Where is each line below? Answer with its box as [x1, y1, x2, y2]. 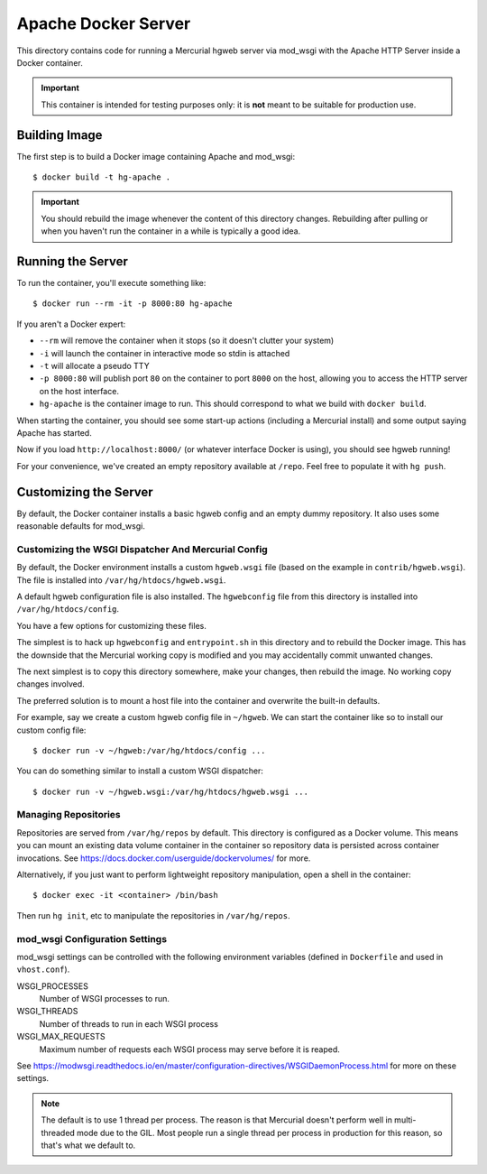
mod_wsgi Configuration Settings [16, 932, 167, 945]
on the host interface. [39, 385, 119, 396]
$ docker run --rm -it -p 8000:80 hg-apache [32, 299, 234, 309]
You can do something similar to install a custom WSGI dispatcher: [16, 765, 263, 776]
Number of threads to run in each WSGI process [39, 1018, 218, 1029]
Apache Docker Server [16, 14, 191, 33]
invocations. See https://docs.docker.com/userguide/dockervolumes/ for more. [16, 853, 311, 864]
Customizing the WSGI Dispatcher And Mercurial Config [16, 542, 268, 555]
